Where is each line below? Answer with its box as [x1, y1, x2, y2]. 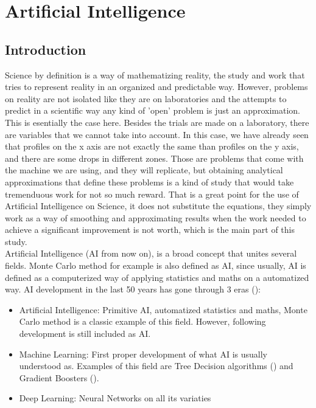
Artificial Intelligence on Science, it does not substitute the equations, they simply [5, 199, 312, 212]
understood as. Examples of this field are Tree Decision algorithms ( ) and [19, 359, 293, 372]
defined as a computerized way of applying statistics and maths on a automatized [5, 271, 309, 283]
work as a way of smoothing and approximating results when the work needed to [5, 211, 306, 224]
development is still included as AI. [19, 327, 151, 340]
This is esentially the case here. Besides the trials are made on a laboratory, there [5, 116, 309, 128]
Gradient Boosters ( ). [19, 371, 99, 384]
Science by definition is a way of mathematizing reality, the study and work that [5, 68, 305, 81]
